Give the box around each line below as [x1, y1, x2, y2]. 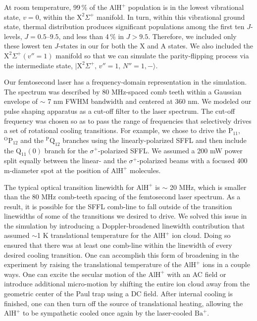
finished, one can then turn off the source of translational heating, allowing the [4, 298, 243, 308]
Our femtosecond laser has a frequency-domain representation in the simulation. [4, 77, 247, 87]
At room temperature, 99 [4, 2, 81, 12]
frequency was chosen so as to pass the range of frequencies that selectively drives [4, 115, 252, 126]
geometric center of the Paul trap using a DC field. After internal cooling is [4, 288, 233, 299]
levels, [4, 31, 22, 41]
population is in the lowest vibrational [128, 2, 244, 12]
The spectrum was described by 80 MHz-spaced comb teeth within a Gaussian [4, 86, 242, 96]
